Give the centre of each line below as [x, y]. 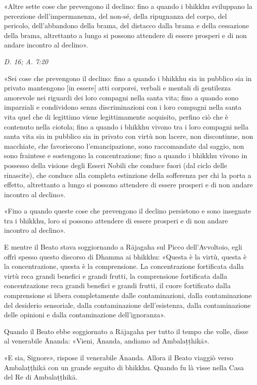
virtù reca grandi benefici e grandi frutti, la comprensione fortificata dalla [116, 276]
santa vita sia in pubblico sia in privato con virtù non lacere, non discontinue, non [128, 136]
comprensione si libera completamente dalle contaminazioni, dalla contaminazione [128, 295]
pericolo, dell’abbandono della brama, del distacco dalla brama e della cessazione [127, 25]
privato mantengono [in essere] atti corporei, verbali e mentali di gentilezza [118, 88]
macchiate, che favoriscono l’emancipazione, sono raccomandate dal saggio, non [124, 146]
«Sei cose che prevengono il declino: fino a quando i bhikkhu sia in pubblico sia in [128, 78]
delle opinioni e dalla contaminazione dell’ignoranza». [85, 315]
